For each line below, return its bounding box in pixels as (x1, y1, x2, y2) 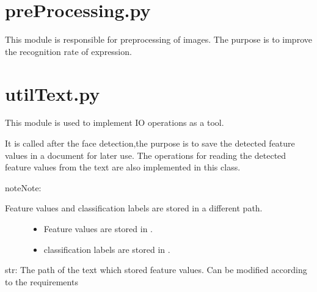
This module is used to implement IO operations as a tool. (5, 116, 224, 129)
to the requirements (5, 275, 78, 288)
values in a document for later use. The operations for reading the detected (5, 148, 286, 161)
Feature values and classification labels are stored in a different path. (5, 202, 263, 214)
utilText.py (5, 81, 100, 106)
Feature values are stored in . (43, 222, 153, 235)
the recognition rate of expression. (5, 45, 132, 57)
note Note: (5, 181, 42, 194)
